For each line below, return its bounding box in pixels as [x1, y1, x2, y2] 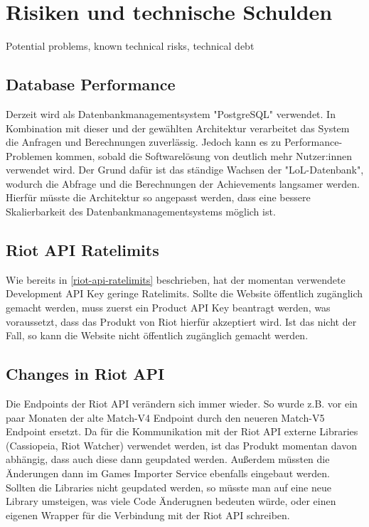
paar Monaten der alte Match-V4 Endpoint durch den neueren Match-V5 [6, 410, 325, 425]
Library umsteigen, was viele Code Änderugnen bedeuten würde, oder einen [6, 494, 336, 509]
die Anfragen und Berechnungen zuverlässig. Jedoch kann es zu [6, 134, 282, 149]
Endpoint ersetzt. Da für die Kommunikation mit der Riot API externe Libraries [6, 424, 358, 439]
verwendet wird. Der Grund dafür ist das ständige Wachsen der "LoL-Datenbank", [6, 162, 364, 177]
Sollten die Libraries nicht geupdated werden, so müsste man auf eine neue [6, 479, 331, 494]
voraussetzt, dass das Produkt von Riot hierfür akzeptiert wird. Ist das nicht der [6, 314, 357, 329]
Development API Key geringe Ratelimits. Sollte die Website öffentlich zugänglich [6, 286, 363, 301]
